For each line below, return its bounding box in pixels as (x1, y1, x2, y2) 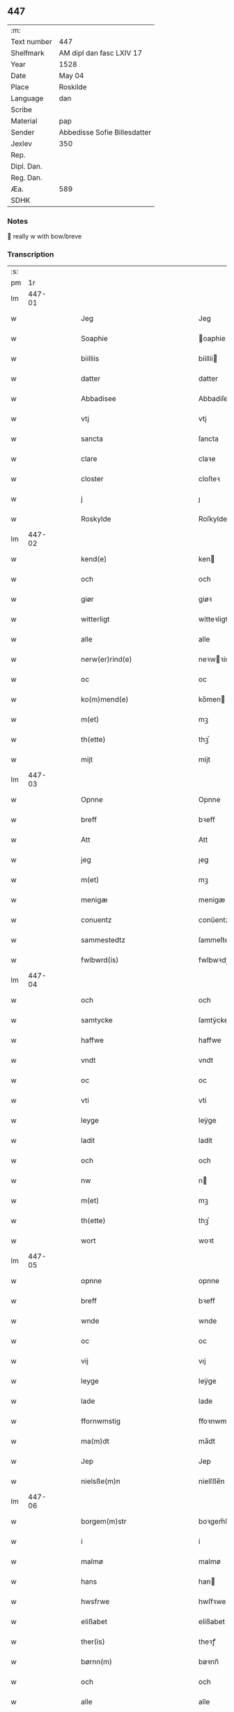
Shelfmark (10, 48, 45, 58)
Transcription (7, 250, 54, 259)
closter (81, 474, 104, 484)
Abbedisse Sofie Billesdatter (58, 127, 152, 137)
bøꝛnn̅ (198, 1657, 219, 1667)
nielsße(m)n (81, 1476, 120, 1486)
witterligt (81, 614, 110, 624)
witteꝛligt (198, 614, 228, 624)
